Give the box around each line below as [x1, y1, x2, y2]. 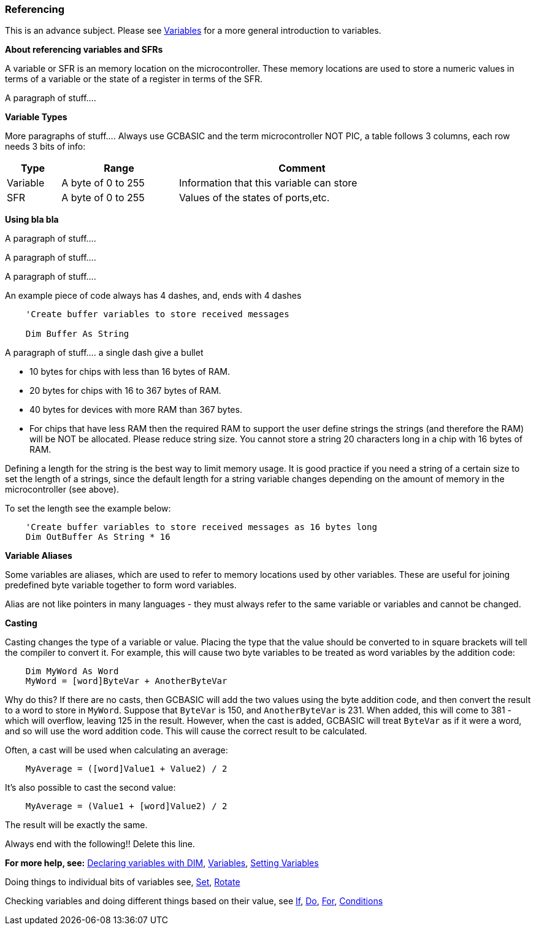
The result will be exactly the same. [5, 820, 148, 831]
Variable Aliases [5, 550, 72, 561]
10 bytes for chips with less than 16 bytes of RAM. [29, 366, 231, 377]
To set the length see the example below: [5, 503, 171, 514]
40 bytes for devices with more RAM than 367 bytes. [29, 404, 242, 415]
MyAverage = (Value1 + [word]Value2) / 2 [25, 801, 228, 812]
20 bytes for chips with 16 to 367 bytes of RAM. [29, 385, 221, 396]
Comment [278, 162, 326, 175]
